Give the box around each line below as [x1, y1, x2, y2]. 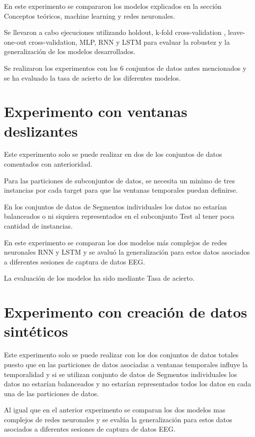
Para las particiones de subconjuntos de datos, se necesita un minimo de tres [4, 175, 235, 185]
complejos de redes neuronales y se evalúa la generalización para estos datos [4, 414, 232, 424]
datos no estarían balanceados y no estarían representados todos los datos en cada [4, 379, 251, 389]
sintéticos [4, 321, 68, 341]
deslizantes [4, 120, 78, 141]
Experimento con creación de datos [4, 302, 248, 322]
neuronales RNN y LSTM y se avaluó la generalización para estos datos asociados [4, 247, 250, 257]
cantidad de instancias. [4, 221, 73, 231]
